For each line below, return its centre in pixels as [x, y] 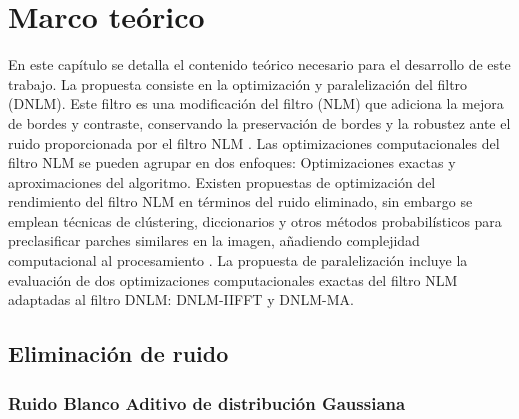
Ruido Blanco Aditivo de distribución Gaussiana [207, 402]
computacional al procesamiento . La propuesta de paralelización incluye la [238, 260]
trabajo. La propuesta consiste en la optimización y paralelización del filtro [238, 83]
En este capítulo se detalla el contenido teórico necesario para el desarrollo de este [259, 64]
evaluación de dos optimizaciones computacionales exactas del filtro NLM [233, 279]
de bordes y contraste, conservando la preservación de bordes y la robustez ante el [259, 122]
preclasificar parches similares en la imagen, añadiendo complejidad [214, 240]
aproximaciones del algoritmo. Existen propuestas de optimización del [222, 181]
